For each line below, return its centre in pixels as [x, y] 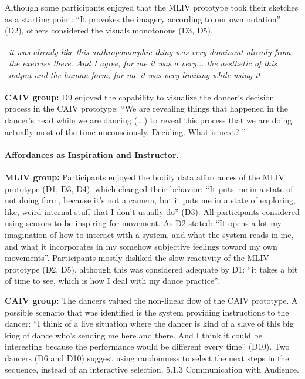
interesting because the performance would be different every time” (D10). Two [147, 346]
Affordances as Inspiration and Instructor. [92, 154]
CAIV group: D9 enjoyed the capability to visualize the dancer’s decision [140, 97]
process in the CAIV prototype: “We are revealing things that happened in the [147, 108]
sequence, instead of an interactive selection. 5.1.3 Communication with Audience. [152, 369]
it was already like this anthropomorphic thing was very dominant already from [150, 51]
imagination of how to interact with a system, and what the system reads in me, [149, 234]
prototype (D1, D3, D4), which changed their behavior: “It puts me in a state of [149, 188]
